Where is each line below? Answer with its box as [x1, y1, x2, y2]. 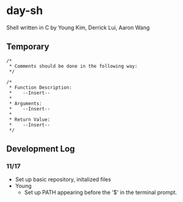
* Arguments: [9, 100, 43, 107]
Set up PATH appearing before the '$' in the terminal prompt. [24, 189, 178, 196]
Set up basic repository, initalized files [15, 176, 112, 183]
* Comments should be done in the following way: [9, 63, 138, 69]
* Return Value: [9, 117, 51, 123]
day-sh [6, 4, 43, 18]
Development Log [6, 144, 75, 154]
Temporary [6, 41, 50, 52]
